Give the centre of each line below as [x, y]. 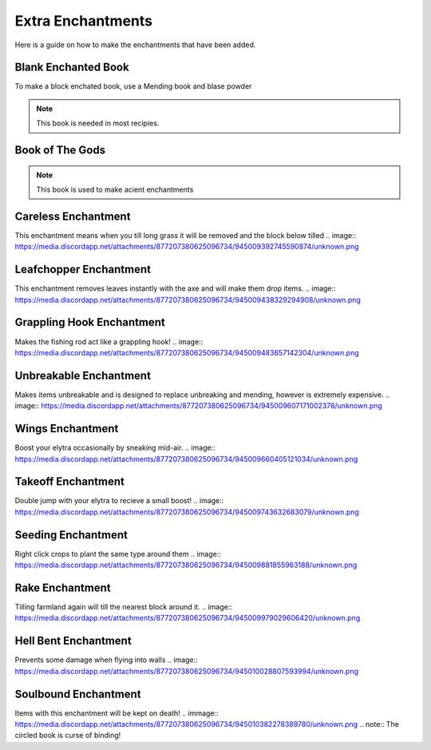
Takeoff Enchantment [70, 482]
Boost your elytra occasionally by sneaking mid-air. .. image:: [115, 448]
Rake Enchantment [63, 587]
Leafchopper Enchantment [83, 270]
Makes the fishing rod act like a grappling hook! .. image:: [109, 341]
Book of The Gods [60, 151]
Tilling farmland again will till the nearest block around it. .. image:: [124, 607]
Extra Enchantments [84, 21]
